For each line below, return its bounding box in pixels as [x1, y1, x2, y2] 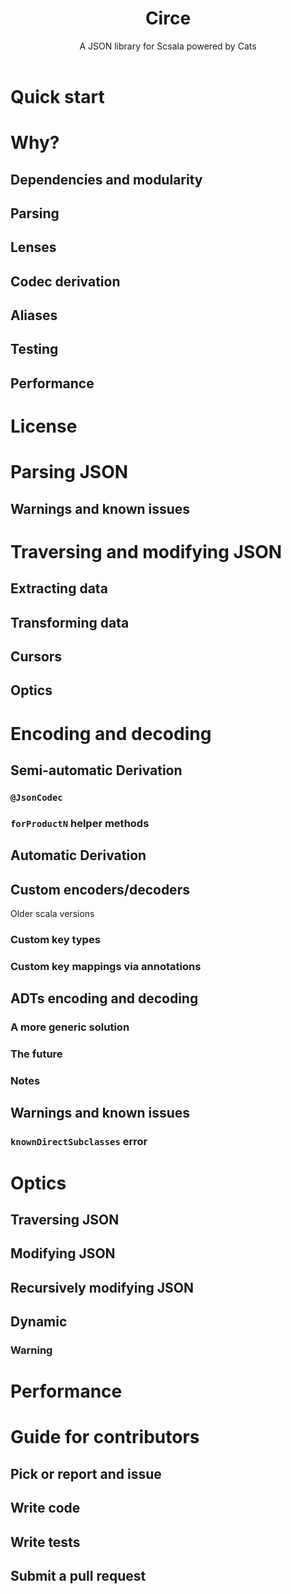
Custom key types [10, 932, 101, 946]
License [10, 415, 78, 438]
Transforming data [10, 614, 130, 631]
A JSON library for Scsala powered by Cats [79, 40, 257, 52]
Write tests [10, 1533, 81, 1551]
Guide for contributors [10, 1426, 200, 1449]
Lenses [10, 239, 57, 256]
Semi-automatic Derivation [10, 762, 183, 779]
